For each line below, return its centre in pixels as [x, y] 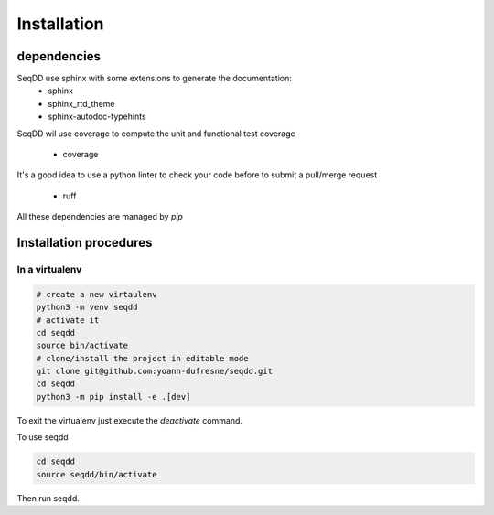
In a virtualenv [49, 269]
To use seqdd [43, 437]
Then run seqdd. [48, 498]
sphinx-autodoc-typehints [97, 117]
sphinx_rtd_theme [81, 103]
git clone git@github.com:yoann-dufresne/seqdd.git [155, 371]
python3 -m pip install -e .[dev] [113, 397]
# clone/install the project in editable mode [142, 358]
